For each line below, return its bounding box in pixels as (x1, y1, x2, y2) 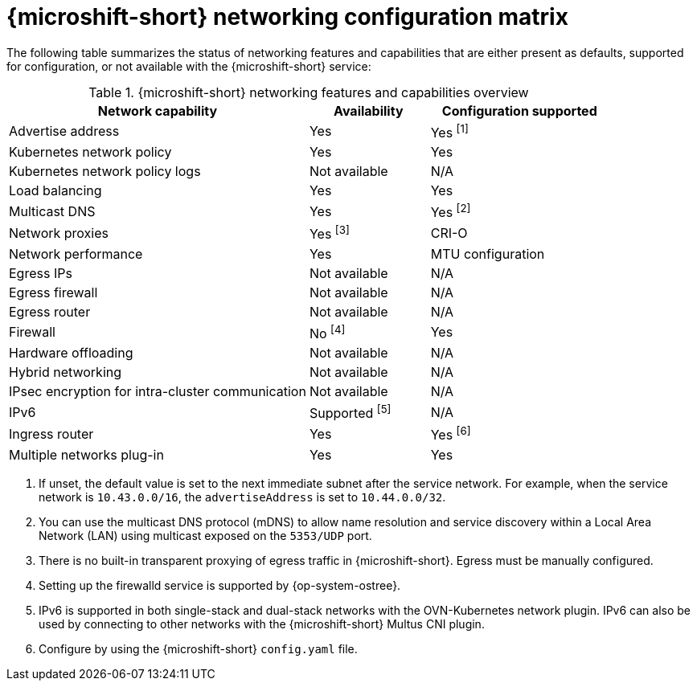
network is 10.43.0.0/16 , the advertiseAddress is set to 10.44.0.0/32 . (39, 489, 446, 504)
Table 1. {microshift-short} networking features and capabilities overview (88, 84, 529, 100)
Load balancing (9, 182, 102, 199)
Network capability (97, 102, 218, 119)
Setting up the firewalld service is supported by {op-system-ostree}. (39, 578, 401, 592)
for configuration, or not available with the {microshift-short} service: (6, 59, 371, 73)
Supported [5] (309, 403, 392, 422)
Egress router (9, 303, 91, 320)
